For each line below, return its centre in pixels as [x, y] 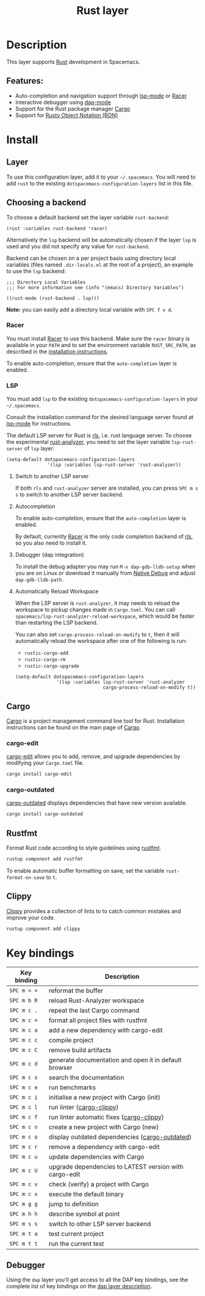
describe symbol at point [84, 1214]
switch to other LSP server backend [100, 1223]
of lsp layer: [39, 448]
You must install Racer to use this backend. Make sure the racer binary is [98, 338]
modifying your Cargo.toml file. [45, 763]
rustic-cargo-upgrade [52, 666]
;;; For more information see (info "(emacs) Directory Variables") [95, 287]
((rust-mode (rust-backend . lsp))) [53, 298]
